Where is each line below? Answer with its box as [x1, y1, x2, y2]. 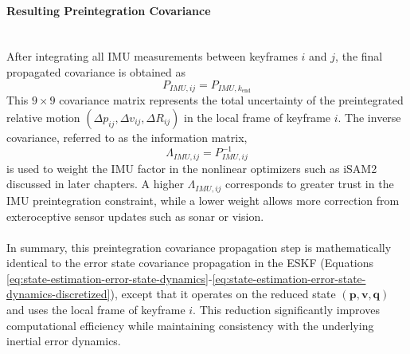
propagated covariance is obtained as [6, 63, 186, 80]
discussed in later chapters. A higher [6, 175, 184, 192]
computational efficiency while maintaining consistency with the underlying [6, 317, 374, 333]
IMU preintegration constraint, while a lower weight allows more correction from [6, 191, 400, 208]
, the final [335, 48, 383, 65]
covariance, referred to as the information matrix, [6, 129, 248, 146]
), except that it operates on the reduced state [110, 285, 336, 302]
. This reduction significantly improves [193, 301, 380, 318]
